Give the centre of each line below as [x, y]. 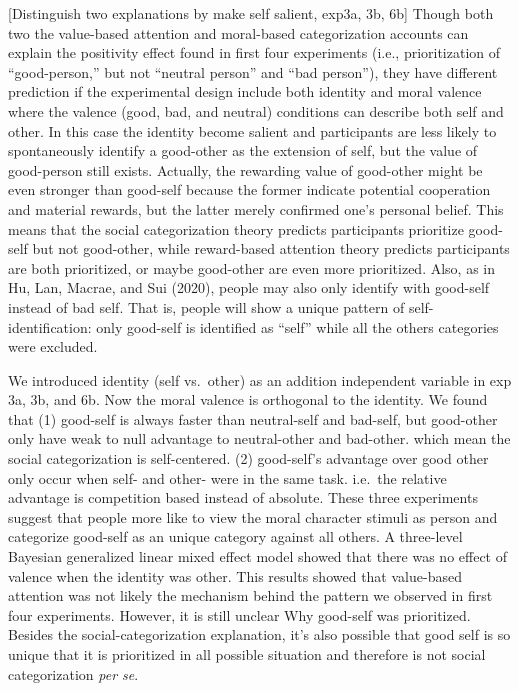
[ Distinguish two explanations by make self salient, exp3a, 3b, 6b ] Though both [251, 13]
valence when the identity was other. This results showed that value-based [235, 575]
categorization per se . [73, 673]
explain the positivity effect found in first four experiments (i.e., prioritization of [254, 52]
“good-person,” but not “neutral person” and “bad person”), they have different [253, 71]
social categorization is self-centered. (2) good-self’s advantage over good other [248, 458]
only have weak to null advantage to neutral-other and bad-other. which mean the [259, 438]
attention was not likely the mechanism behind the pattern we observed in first [250, 595]
